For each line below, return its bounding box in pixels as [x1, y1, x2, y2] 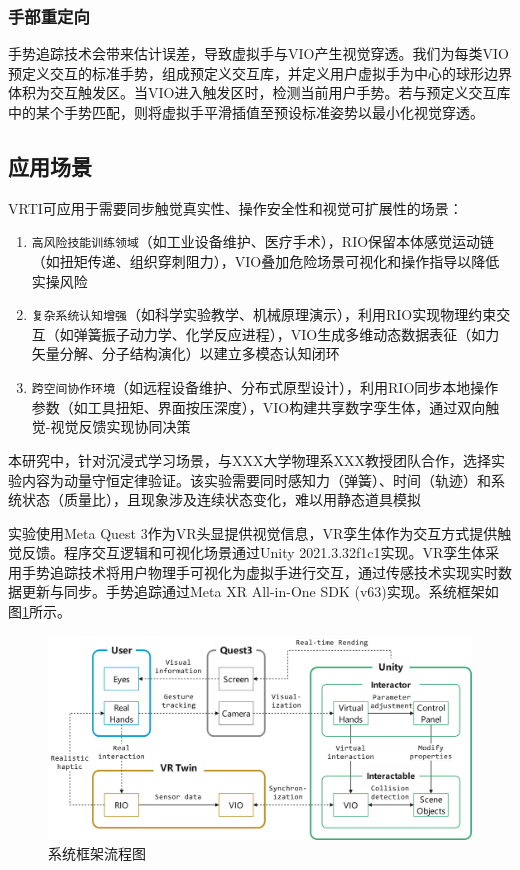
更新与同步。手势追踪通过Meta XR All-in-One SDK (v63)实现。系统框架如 [21, 581, 499, 602]
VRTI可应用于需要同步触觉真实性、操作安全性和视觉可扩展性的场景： [8, 197, 463, 218]
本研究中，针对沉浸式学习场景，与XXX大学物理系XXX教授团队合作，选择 [8, 449, 491, 470]
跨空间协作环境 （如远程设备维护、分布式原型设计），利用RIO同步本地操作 [31, 377, 499, 398]
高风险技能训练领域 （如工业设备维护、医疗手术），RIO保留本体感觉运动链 [31, 231, 495, 252]
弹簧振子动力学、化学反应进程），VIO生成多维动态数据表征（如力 [73, 323, 500, 344]
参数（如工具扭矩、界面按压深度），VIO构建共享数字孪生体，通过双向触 [31, 396, 500, 417]
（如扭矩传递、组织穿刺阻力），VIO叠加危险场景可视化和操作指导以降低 [31, 251, 500, 272]
